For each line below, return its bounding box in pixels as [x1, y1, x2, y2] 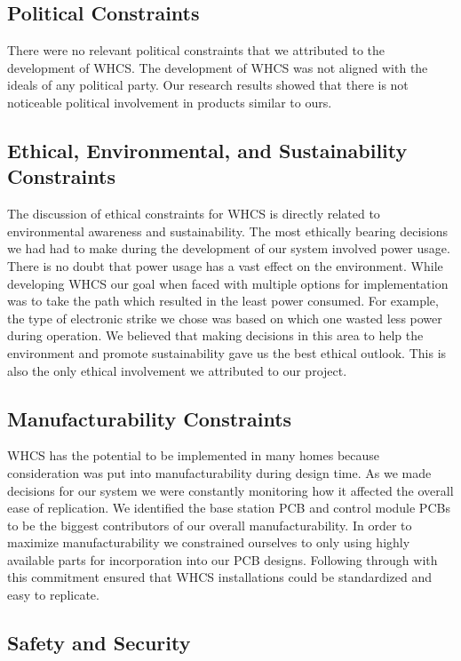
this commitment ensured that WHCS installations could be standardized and [7, 568, 433, 586]
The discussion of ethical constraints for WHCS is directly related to [7, 204, 380, 223]
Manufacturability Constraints [7, 404, 292, 432]
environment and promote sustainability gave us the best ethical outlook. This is [7, 343, 447, 362]
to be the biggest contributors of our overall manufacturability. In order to [7, 515, 412, 534]
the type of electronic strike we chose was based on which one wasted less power [7, 308, 442, 327]
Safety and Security [7, 629, 191, 657]
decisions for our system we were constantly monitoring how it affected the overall [7, 481, 454, 499]
